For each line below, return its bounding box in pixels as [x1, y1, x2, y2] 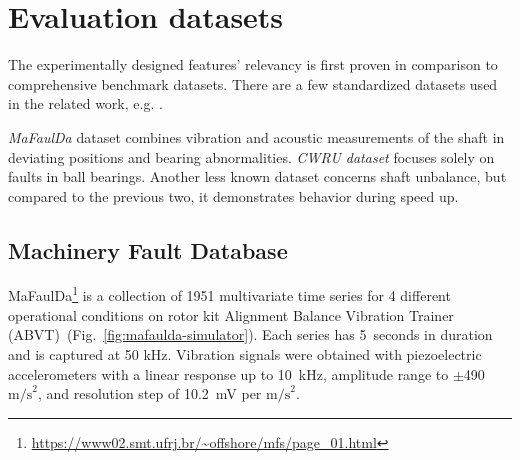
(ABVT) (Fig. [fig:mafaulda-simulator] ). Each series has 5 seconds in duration [8, 324, 493, 345]
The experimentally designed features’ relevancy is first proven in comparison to [8, 54, 498, 75]
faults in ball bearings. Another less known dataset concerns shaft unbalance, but [8, 166, 507, 187]
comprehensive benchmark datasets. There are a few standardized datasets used [8, 73, 498, 94]
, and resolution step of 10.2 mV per [37, 383, 262, 404]
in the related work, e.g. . [8, 93, 163, 114]
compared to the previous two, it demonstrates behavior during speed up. [8, 185, 459, 206]
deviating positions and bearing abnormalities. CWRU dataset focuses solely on [8, 146, 495, 167]
